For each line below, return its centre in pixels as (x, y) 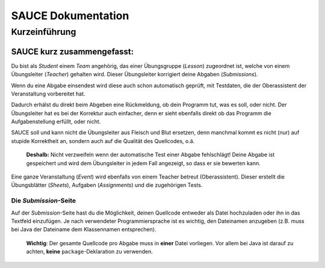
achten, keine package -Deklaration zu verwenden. (90, 252)
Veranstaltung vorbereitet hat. (48, 94)
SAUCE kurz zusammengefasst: (73, 51)
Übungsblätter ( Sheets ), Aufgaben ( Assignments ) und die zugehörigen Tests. (107, 185)
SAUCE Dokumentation (70, 16)
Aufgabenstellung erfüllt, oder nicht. (56, 122)
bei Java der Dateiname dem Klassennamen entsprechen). (84, 230)
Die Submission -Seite (44, 201)
